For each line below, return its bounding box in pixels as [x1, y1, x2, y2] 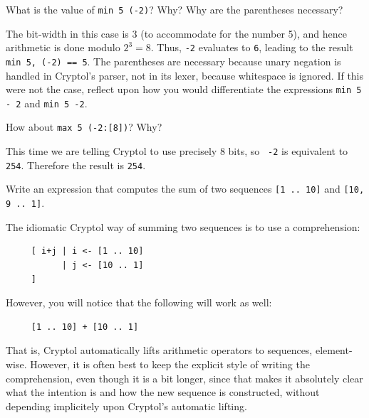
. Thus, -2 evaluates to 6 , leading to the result [150, 40, 353, 55]
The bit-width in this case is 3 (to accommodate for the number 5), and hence [6, 26, 347, 41]
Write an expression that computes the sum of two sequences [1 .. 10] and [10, [6, 181, 365, 196]
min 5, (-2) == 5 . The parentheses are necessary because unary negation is [6, 53, 341, 68]
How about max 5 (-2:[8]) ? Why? [6, 119, 162, 134]
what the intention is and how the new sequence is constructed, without [6, 385, 320, 400]
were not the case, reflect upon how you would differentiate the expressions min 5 [6, 82, 362, 97]
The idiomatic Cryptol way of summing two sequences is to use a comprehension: [6, 219, 360, 234]
